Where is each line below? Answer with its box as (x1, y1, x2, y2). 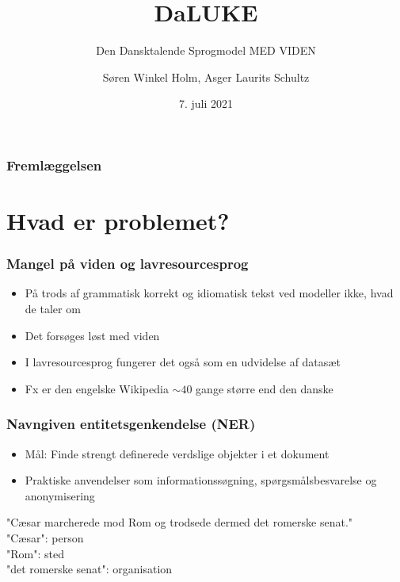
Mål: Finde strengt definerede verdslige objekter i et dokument (25, 445, 330, 461)
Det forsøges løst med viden (25, 327, 160, 343)
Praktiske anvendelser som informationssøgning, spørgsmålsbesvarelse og (25, 472, 377, 488)
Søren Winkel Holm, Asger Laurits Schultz (102, 68, 310, 85)
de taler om (25, 301, 81, 317)
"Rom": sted (6, 545, 64, 561)
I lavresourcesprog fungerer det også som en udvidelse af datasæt (25, 354, 341, 370)
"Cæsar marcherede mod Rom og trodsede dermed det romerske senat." (6, 514, 353, 530)
